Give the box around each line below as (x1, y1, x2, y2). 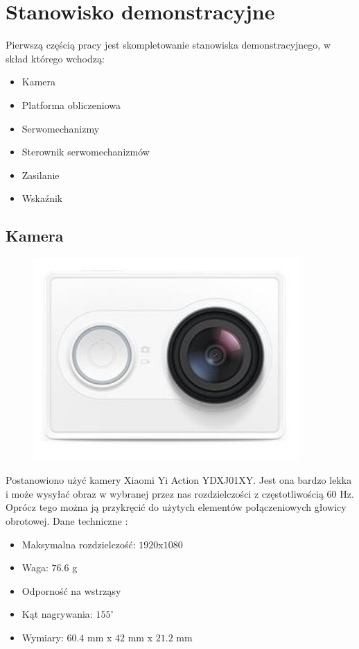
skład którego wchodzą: (6, 51, 105, 65)
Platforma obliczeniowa (21, 97, 121, 112)
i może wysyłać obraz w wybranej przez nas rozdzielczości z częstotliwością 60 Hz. (6, 486, 354, 500)
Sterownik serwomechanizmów (21, 144, 150, 159)
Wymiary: (21, 630, 64, 645)
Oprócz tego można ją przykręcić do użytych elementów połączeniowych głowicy (6, 500, 347, 514)
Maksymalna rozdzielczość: (21, 537, 136, 551)
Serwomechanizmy (21, 121, 100, 135)
